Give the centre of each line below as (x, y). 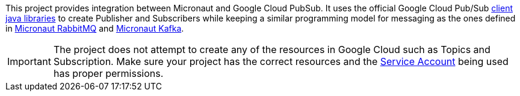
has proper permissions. (108, 73)
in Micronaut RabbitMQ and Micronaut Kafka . (95, 28)
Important (29, 61)
